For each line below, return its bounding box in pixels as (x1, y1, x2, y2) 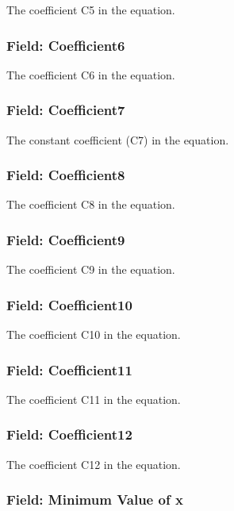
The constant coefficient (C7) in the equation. (6, 131, 229, 148)
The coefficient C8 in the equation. (6, 196, 175, 213)
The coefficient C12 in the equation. (6, 455, 181, 472)
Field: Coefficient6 (6, 35, 125, 55)
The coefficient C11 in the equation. (6, 390, 181, 407)
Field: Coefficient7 (6, 100, 125, 120)
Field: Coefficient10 (6, 294, 132, 314)
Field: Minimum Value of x (6, 490, 183, 509)
